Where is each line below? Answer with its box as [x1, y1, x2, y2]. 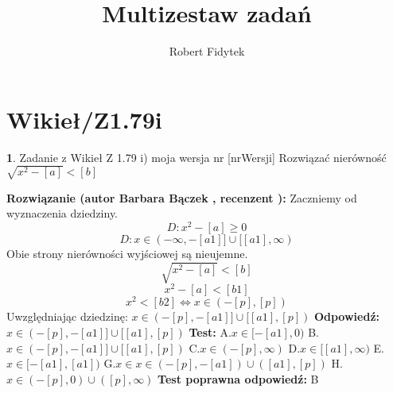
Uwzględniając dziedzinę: [6, 308, 128, 325]
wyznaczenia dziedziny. [6, 205, 118, 222]
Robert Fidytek [169, 43, 245, 60]
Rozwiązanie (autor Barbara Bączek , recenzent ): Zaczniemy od [6, 189, 357, 206]
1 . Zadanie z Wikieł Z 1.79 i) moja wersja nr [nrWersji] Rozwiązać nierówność [6, 148, 387, 165]
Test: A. [189, 323, 232, 340]
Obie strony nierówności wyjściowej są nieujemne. [6, 245, 248, 262]
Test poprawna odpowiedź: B [158, 370, 319, 387]
